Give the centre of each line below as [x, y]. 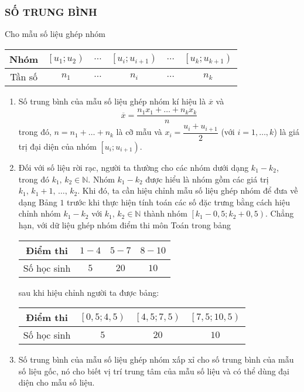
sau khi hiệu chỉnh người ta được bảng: [89, 292]
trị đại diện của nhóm [57, 146]
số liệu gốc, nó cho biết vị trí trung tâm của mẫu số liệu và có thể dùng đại [154, 371]
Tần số [24, 76]
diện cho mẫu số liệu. [57, 382]
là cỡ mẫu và [139, 132]
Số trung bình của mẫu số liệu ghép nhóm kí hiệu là [112, 101]
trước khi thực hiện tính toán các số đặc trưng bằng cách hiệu [178, 202]
